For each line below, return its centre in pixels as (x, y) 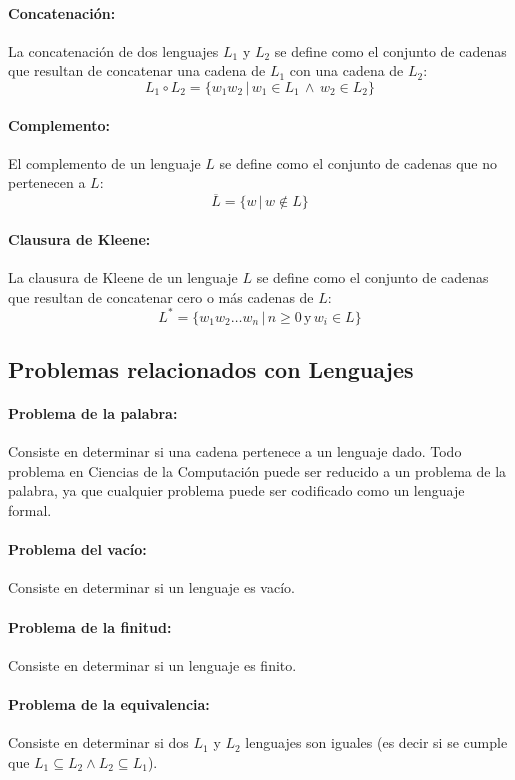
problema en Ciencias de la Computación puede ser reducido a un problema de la (257, 470)
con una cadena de (346, 70)
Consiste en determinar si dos (98, 742)
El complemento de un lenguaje (104, 162)
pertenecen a (47, 182)
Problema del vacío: (77, 549)
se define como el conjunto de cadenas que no (358, 162)
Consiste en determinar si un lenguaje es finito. (152, 664)
